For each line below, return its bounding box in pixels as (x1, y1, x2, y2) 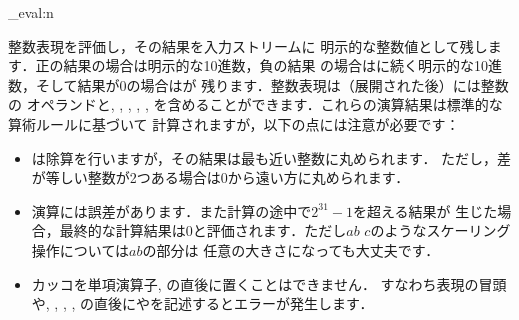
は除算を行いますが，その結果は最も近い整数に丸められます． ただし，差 (31, 147, 512, 168)
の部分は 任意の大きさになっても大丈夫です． (142, 239, 440, 260)
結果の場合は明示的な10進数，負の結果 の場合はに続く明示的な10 (63, 55, 489, 76)
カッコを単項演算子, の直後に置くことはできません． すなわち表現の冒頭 (31, 273, 507, 294)
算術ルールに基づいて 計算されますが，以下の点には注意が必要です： (8, 113, 460, 134)
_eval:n (8, 2, 54, 22)
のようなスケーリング (370, 220, 511, 241)
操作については (31, 239, 130, 260)
